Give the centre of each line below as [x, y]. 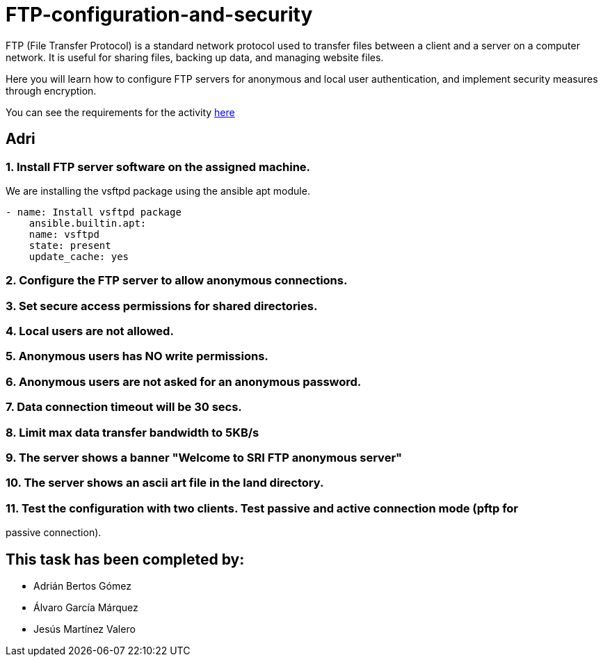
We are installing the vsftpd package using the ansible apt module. [158, 191]
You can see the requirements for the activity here [120, 112]
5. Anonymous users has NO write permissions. [137, 356]
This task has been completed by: [125, 559]
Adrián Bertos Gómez [82, 586]
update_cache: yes [79, 256]
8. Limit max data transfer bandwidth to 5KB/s [132, 432]
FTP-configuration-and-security [159, 15]
